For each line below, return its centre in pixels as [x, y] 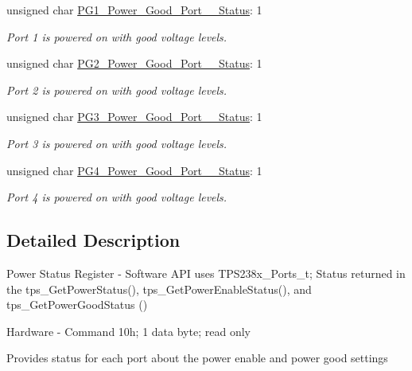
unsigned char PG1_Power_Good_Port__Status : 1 [134, 10]
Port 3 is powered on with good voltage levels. [117, 143]
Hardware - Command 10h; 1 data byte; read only [128, 331]
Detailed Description [93, 240]
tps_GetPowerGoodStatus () [77, 305]
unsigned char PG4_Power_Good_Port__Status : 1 [134, 170]
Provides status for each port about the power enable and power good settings [197, 358]
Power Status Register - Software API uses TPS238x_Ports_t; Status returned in [206, 273]
